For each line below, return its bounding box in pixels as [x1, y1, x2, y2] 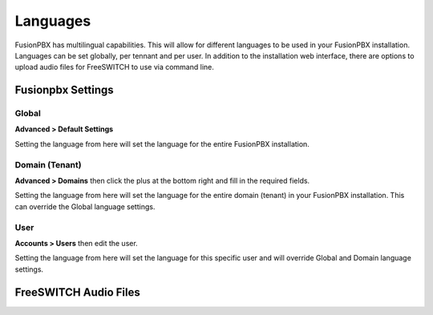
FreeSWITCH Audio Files [14, 285, 140, 299]
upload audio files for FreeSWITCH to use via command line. [14, 63, 214, 72]
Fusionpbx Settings [14, 83, 114, 97]
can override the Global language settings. [14, 201, 156, 212]
